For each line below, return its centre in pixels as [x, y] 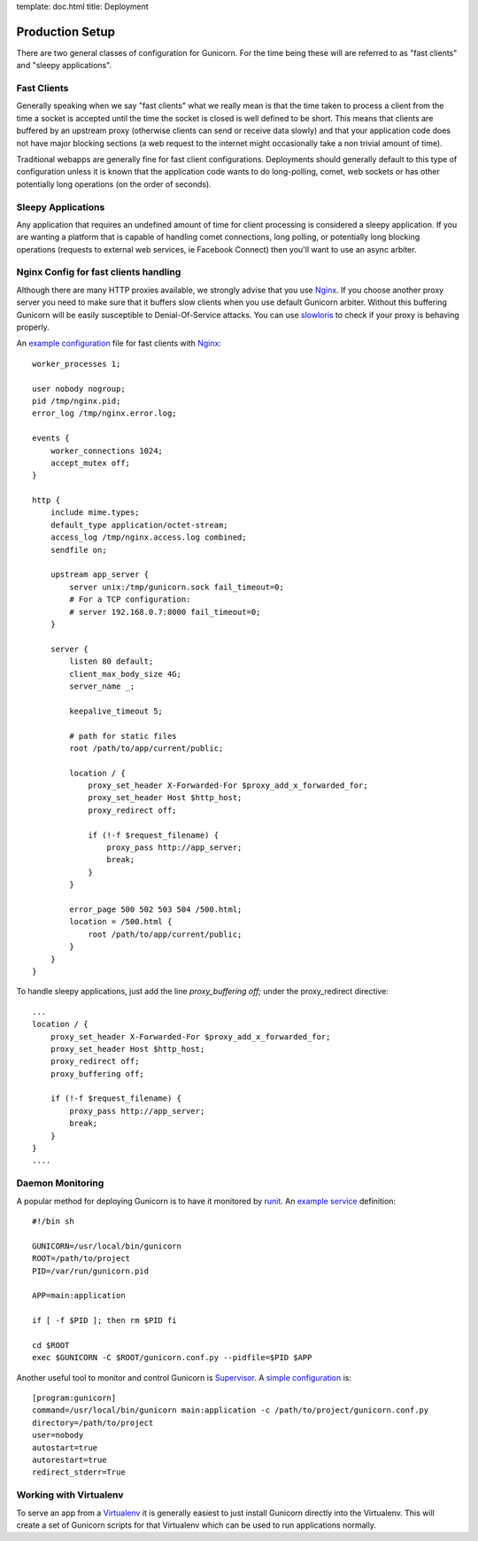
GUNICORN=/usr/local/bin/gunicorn [107, 1246]
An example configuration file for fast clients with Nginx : [119, 343]
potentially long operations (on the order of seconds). [114, 184]
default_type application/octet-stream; [139, 525]
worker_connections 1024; [107, 451]
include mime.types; [95, 513]
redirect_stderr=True [79, 1472]
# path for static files [123, 736]
